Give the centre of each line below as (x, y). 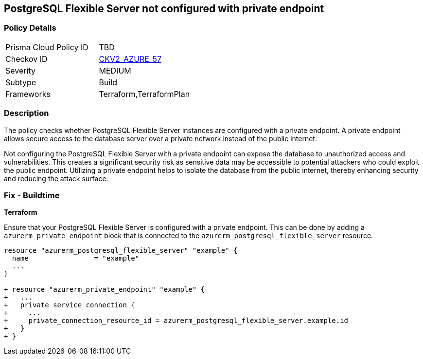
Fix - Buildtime (32, 195)
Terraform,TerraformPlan (144, 94)
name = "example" (76, 258)
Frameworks (28, 94)
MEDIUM (115, 70)
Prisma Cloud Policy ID (47, 47)
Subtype (21, 82)
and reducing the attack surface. (56, 178)
